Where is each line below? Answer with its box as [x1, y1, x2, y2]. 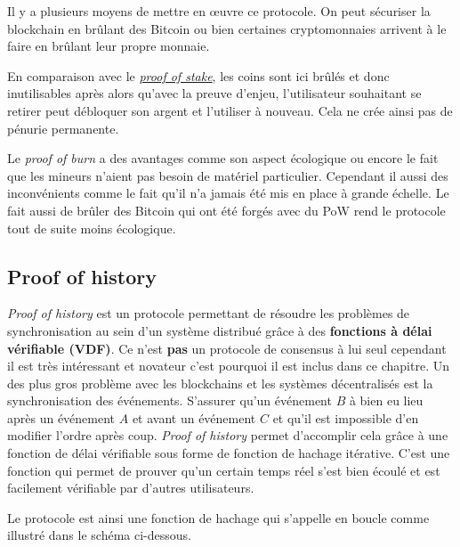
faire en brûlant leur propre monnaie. [7, 37, 210, 55]
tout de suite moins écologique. [7, 218, 176, 237]
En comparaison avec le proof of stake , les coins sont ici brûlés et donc [7, 66, 390, 85]
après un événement [7, 408, 116, 427]
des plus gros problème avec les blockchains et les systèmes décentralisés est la [7, 373, 433, 392]
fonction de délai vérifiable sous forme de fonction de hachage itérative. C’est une [7, 444, 450, 462]
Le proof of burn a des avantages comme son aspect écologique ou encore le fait [7, 149, 439, 167]
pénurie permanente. [7, 118, 119, 137]
